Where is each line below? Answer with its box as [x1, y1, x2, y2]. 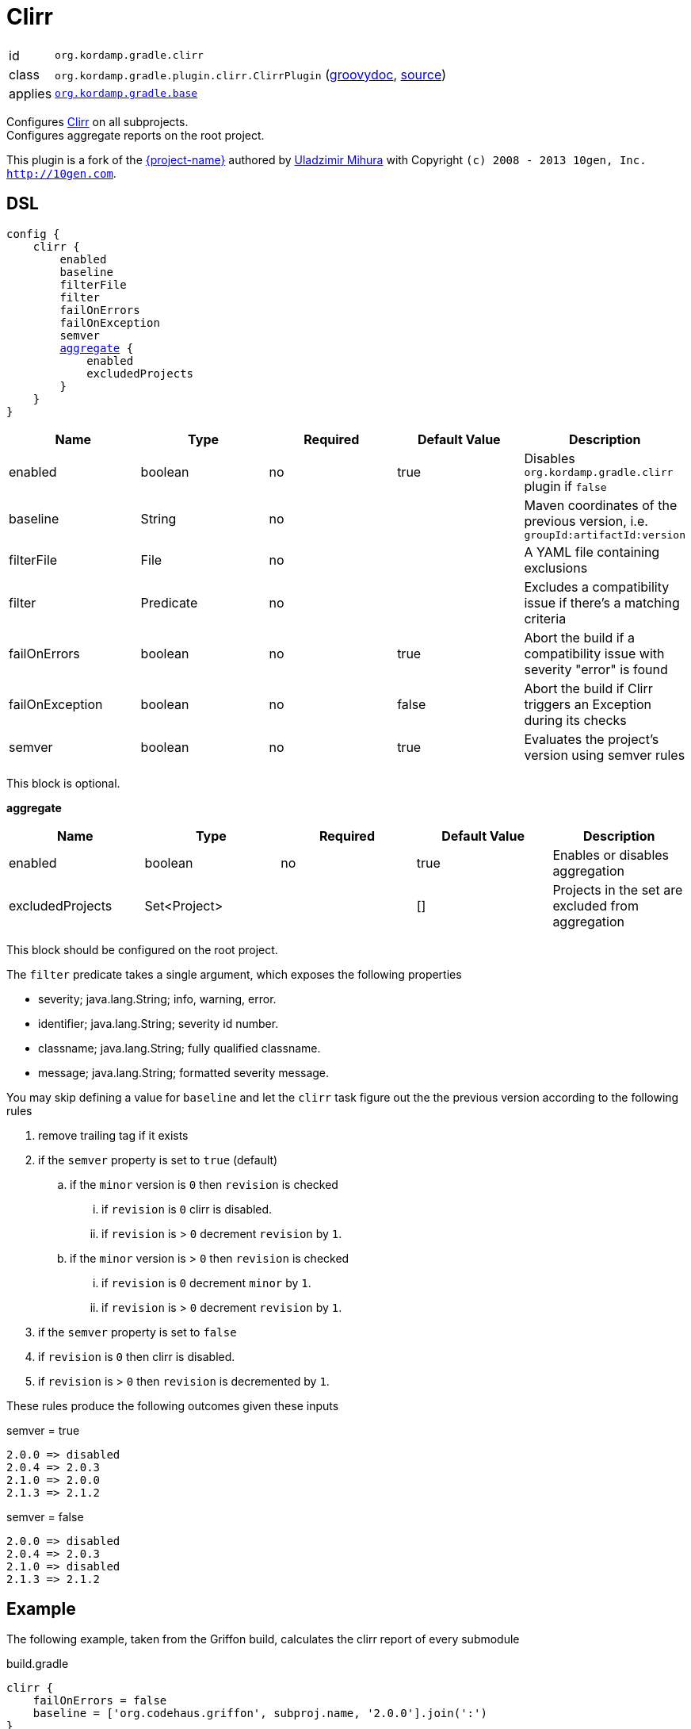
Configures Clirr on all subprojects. [6, 114, 189, 128]
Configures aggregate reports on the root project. [6, 128, 265, 142]
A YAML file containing [524, 543, 660, 560]
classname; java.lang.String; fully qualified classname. [38, 1041, 321, 1055]
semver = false [6, 1509, 84, 1524]
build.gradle [6, 1657, 69, 1671]
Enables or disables [552, 846, 670, 863]
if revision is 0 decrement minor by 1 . [101, 1275, 311, 1290]
